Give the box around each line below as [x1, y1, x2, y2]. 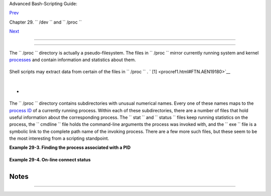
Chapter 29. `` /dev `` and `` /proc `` [9, 19, 82, 25]
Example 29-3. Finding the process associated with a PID [9, 144, 131, 150]
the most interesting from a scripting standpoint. [9, 135, 109, 141]
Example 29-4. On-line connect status [9, 156, 91, 162]
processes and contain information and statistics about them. [9, 57, 137, 63]
